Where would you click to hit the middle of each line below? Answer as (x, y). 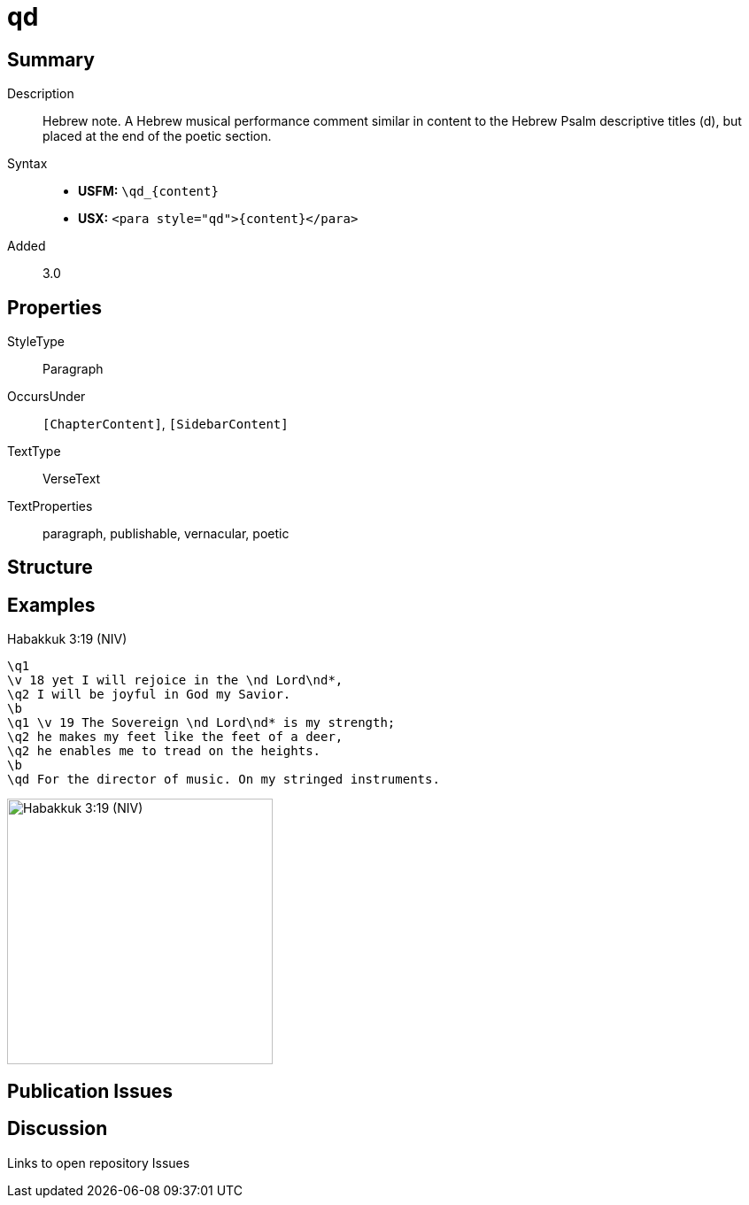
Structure (50, 568)
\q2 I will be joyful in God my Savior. (149, 695)
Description (41, 94)
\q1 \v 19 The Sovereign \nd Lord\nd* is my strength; (201, 723)
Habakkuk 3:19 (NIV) (67, 639)
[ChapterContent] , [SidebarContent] (166, 424)
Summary (51, 59)
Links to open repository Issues (99, 1163)
